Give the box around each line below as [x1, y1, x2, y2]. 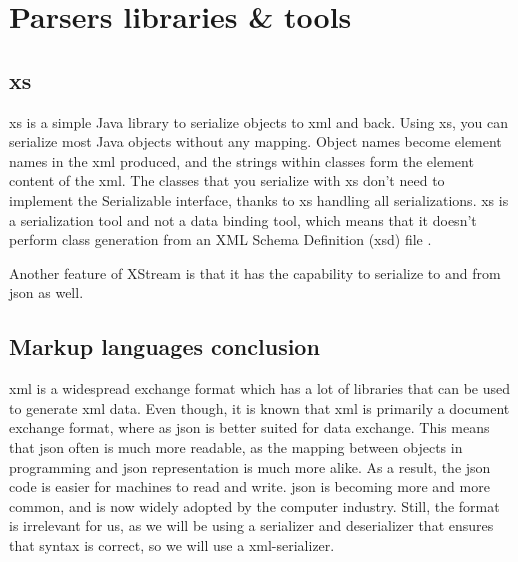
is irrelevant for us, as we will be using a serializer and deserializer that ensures [9, 515, 494, 536]
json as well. [9, 282, 84, 303]
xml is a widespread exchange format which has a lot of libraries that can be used [9, 378, 511, 399]
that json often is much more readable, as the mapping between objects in [9, 436, 463, 457]
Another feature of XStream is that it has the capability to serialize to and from [9, 262, 501, 283]
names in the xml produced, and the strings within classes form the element [9, 150, 474, 171]
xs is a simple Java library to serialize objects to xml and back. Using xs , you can [9, 111, 509, 132]
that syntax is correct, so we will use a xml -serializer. [9, 534, 335, 555]
